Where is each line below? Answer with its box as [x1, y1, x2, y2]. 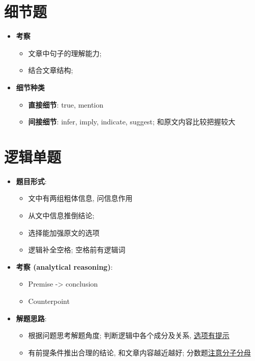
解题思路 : [16, 313, 47, 323]
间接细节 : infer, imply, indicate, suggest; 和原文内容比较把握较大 [28, 116, 236, 127]
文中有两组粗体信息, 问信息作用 [28, 193, 133, 203]
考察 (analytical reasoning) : [16, 261, 113, 272]
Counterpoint [28, 295, 70, 306]
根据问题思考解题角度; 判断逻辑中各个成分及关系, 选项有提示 [28, 330, 230, 341]
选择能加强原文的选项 [28, 227, 100, 238]
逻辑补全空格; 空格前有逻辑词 [28, 244, 126, 255]
